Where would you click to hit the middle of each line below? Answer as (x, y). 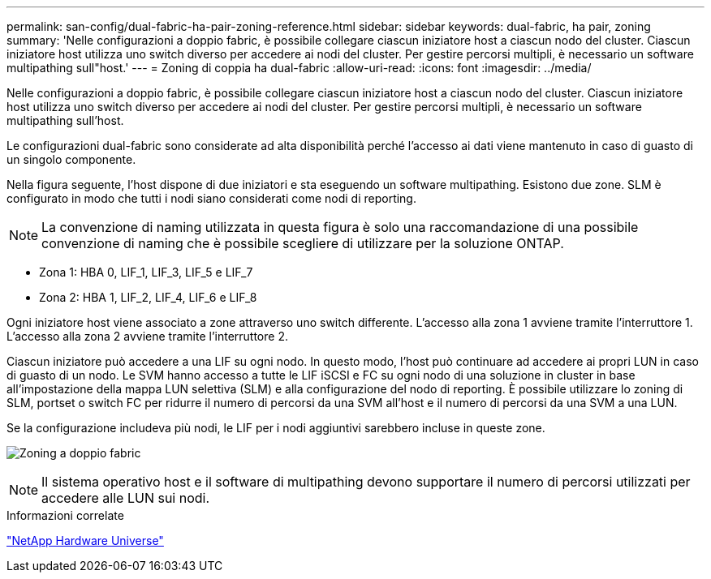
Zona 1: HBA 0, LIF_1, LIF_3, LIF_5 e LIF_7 (146, 272)
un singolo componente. (71, 159)
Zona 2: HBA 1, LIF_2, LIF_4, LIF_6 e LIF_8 (148, 297)
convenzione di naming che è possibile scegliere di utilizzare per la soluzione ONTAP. (303, 243)
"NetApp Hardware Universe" (85, 540)
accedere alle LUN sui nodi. (126, 498)
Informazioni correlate (65, 515)
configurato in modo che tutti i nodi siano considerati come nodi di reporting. (211, 198)
